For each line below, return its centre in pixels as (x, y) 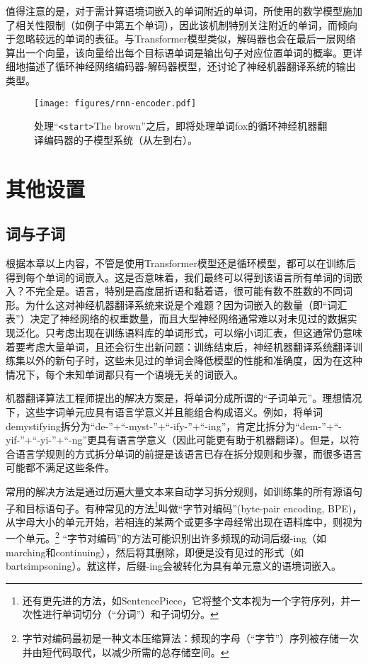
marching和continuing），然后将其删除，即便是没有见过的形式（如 (155, 552)
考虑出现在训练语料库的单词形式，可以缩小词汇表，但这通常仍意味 (208, 333)
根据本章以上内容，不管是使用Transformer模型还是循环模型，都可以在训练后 (181, 263)
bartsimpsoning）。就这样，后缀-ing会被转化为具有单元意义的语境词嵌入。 (173, 566)
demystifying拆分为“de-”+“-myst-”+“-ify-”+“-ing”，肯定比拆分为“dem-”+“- (174, 426)
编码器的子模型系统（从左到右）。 (120, 139)
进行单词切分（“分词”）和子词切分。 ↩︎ (130, 614)
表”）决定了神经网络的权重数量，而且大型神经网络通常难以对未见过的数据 (177, 319)
